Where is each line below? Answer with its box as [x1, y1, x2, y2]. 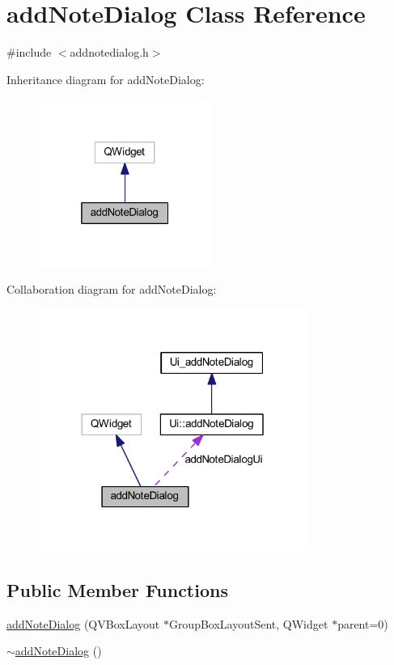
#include [6, 44, 52, 61]
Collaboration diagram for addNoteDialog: [6, 281, 217, 298]
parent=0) [337, 615, 388, 632]
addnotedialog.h [70, 44, 149, 61]
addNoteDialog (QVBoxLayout [6, 615, 160, 632]
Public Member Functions [6, 577, 228, 602]
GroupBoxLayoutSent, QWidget [168, 615, 328, 632]
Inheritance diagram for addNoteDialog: [6, 70, 205, 87]
